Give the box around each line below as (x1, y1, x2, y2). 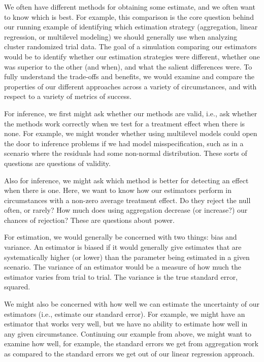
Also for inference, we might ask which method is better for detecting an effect (4, 175, 249, 185)
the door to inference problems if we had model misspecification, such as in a (4, 138, 244, 148)
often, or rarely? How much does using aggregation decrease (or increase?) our (4, 205, 248, 215)
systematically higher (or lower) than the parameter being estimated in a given (4, 251, 250, 262)
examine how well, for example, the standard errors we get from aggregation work (4, 338, 258, 349)
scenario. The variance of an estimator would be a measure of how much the (4, 261, 241, 272)
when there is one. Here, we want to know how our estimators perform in (4, 185, 232, 195)
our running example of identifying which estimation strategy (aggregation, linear (4, 21, 258, 32)
